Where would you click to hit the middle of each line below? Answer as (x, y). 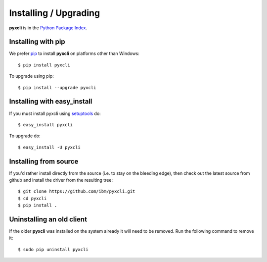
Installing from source (44, 161)
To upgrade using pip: (31, 76)
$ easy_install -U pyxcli (49, 147)
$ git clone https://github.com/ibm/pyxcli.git (77, 191)
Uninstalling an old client (48, 219)
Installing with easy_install (51, 102)
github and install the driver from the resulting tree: (61, 180)
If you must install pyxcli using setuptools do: (55, 113)
